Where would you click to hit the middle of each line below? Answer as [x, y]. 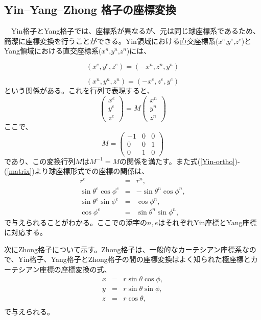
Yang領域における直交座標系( [53, 51]
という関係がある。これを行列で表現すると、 [79, 90]
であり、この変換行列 [40, 161]
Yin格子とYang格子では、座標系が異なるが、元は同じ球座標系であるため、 [135, 31]
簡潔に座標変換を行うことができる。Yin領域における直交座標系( [111, 41]
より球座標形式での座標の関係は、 [92, 171]
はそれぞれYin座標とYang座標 [207, 222]
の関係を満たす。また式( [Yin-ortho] [177, 161]
